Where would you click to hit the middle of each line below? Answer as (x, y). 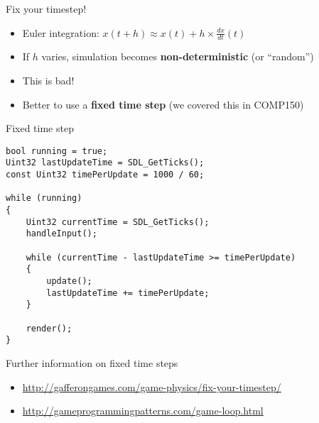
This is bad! (48, 81)
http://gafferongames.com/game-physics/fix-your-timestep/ (152, 386)
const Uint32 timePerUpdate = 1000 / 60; (105, 175)
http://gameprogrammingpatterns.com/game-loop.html (143, 411)
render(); (49, 328)
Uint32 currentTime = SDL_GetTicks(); (118, 222)
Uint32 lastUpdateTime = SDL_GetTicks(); (105, 163)
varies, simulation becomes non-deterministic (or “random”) (178, 56)
